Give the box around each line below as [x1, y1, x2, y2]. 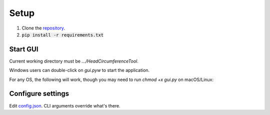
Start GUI [9, 45, 38, 53]
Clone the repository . [21, 25, 65, 31]
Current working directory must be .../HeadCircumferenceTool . [9, 58, 138, 64]
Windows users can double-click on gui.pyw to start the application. [9, 67, 150, 73]
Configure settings [9, 89, 69, 98]
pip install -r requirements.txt [21, 32, 104, 37]
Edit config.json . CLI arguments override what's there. [9, 102, 121, 108]
